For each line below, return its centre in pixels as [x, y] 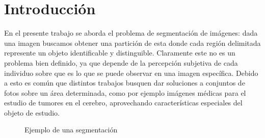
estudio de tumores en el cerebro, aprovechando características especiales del [123, 103]
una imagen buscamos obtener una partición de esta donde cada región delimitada [132, 43]
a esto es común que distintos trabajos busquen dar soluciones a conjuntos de [125, 83]
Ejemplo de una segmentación [71, 130]
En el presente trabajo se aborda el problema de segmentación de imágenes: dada [131, 33]
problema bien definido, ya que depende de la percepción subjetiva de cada [121, 62]
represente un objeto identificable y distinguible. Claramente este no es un [120, 53]
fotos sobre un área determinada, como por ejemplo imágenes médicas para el [125, 92]
